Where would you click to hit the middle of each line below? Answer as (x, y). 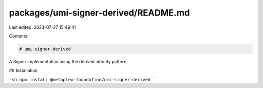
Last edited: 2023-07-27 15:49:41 (43, 27)
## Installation (23, 70)
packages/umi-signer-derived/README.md (99, 13)
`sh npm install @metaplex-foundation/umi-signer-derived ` (82, 79)
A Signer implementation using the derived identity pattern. (68, 61)
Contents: (19, 36)
